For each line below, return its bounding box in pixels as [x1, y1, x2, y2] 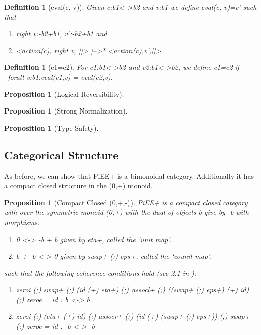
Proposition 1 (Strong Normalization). [4, 105, 128, 116]
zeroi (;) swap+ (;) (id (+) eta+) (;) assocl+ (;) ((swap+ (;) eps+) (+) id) [16, 284, 249, 295]
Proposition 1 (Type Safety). [4, 122, 99, 133]
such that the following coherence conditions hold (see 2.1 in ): [4, 267, 197, 278]
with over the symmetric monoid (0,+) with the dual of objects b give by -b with [4, 207, 249, 217]
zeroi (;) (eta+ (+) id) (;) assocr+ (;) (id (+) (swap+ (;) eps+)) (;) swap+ [16, 311, 250, 321]
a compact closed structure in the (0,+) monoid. [4, 180, 153, 191]
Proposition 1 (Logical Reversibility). [4, 88, 124, 99]
